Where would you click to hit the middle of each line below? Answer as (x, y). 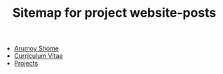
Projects (26, 64)
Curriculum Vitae (38, 56)
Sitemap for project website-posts (114, 13)
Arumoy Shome (36, 49)
